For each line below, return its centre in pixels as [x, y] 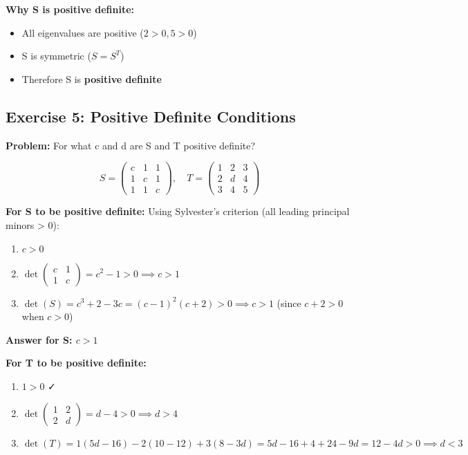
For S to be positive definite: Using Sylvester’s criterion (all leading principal [178, 211]
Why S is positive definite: [70, 9]
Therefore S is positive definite [92, 78]
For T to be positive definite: [76, 363]
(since [289, 303]
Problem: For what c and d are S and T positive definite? [131, 145]
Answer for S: [39, 339]
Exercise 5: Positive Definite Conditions [151, 116]
